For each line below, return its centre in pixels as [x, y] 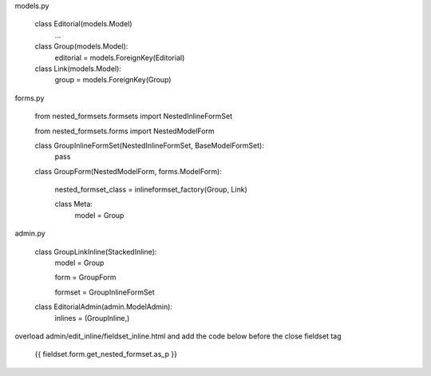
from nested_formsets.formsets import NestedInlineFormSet [134, 117]
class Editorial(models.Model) [83, 24]
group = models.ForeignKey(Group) [113, 80]
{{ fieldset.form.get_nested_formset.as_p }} [106, 354]
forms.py [30, 98]
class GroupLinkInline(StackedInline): [96, 251]
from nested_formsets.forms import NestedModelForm [125, 131]
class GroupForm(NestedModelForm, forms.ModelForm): [129, 171]
